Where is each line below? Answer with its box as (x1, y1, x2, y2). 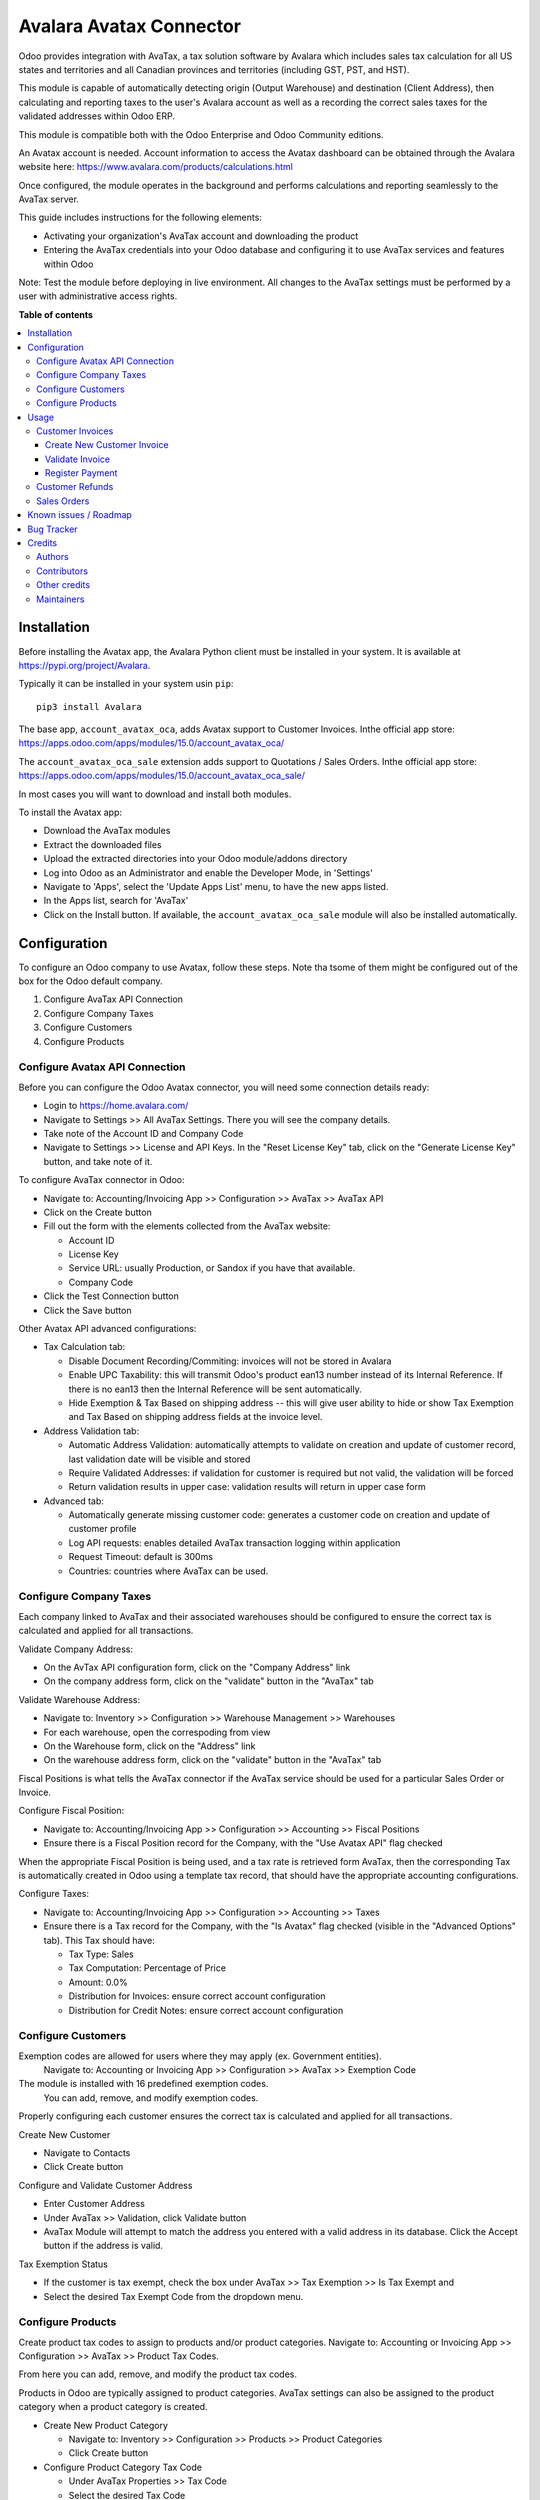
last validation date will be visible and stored (68, 1453, 251, 1465)
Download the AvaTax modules (43, 825, 171, 837)
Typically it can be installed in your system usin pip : (18, 678, 234, 690)
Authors (36, 551, 69, 563)
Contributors (36, 565, 89, 577)
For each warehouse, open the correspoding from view (43, 1726, 271, 1738)
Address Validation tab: (43, 1425, 140, 1437)
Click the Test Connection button (43, 1290, 180, 1302)
